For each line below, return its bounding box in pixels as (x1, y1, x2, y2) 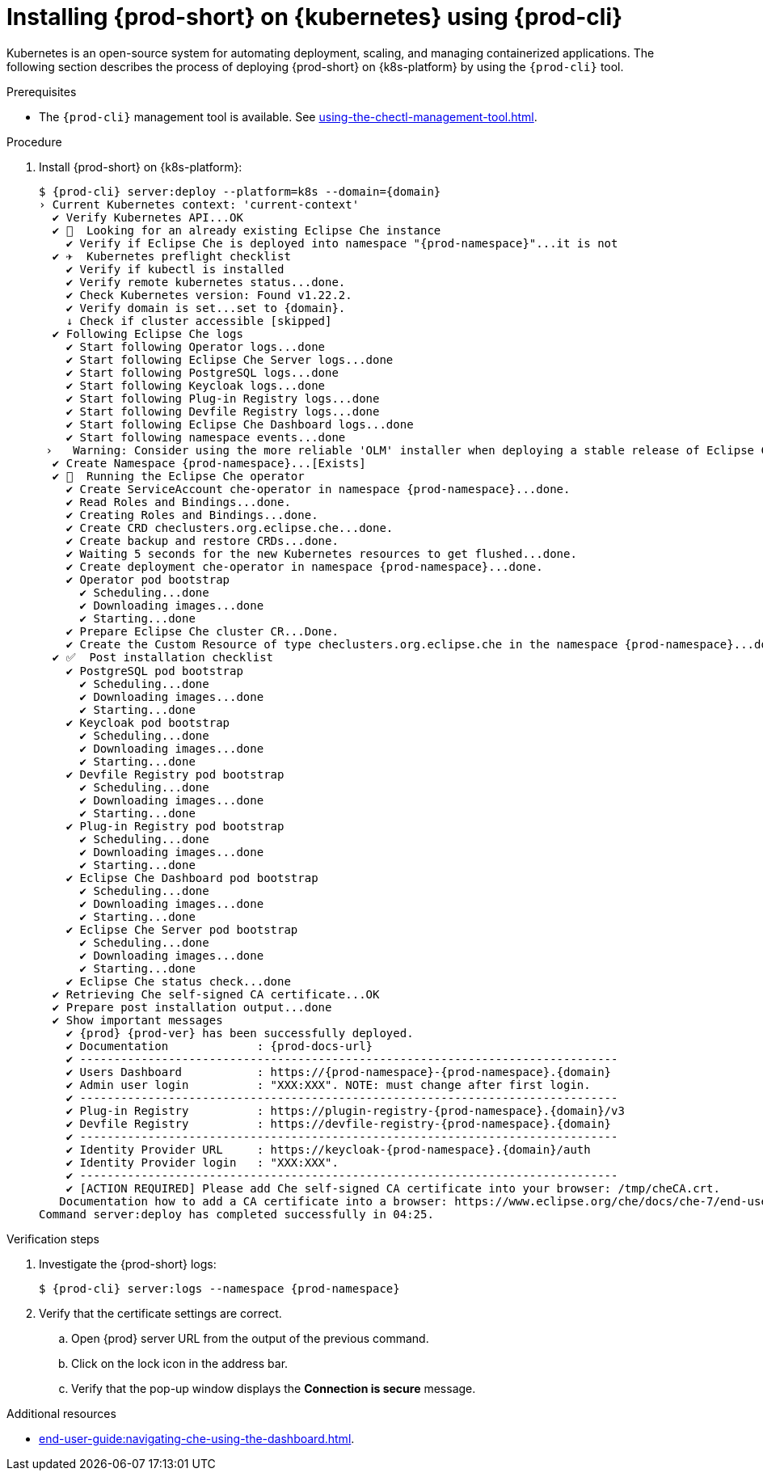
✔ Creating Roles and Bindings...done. (65, 508, 318, 521)
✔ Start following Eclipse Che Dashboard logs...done (65, 417, 414, 431)
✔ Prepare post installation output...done (52, 1000, 332, 1014)
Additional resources (6, 1406, 116, 1420)
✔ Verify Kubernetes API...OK (52, 210, 243, 224)
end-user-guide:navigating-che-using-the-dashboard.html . (39, 1431, 355, 1445)
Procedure (6, 134, 62, 149)
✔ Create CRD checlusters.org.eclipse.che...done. (65, 521, 394, 534)
